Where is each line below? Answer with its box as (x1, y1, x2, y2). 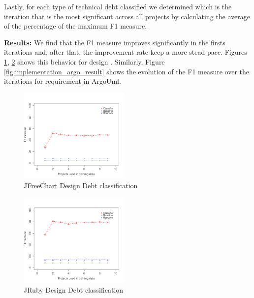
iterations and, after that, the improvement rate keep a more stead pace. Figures (4, 47, 247, 57)
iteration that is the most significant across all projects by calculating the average (4, 11, 250, 21)
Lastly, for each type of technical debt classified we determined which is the (4, 1, 232, 11)
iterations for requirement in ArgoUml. (4, 76, 121, 86)
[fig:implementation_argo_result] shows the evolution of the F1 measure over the (4, 66, 250, 76)
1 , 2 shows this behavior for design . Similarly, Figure (4, 56, 165, 66)
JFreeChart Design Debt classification (24, 180, 138, 191)
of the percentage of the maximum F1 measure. (4, 21, 147, 31)
